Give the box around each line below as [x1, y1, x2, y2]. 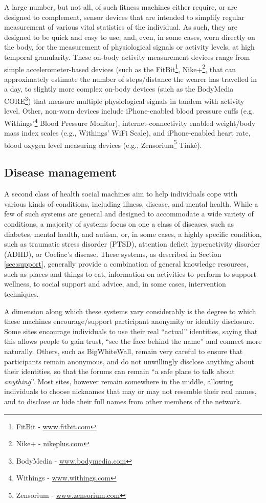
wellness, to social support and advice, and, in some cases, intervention [4, 278, 226, 289]
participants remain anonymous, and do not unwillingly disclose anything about [4, 356, 254, 366]
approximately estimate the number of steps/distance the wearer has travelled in [4, 73, 257, 84]
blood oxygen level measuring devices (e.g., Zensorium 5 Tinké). [4, 138, 202, 150]
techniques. [4, 289, 39, 299]
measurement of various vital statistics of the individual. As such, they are [4, 21, 238, 32]
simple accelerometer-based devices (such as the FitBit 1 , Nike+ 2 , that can [4, 62, 236, 74]
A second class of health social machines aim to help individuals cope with [4, 188, 238, 199]
